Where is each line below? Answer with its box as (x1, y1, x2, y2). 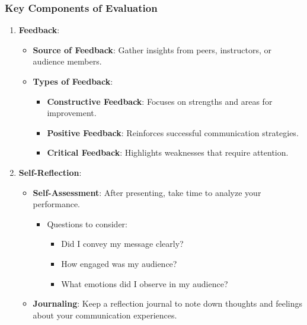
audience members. (33, 55, 102, 67)
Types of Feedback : (33, 75, 113, 87)
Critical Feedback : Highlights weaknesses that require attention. (47, 146, 289, 159)
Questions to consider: (47, 217, 127, 230)
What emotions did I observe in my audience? (61, 277, 228, 289)
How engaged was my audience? (61, 257, 177, 269)
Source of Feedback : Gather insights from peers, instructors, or (33, 43, 271, 56)
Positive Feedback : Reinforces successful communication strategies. (47, 126, 299, 139)
